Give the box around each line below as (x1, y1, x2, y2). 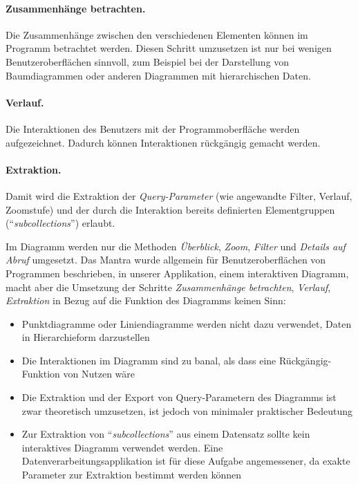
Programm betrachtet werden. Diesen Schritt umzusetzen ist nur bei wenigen (6, 41, 332, 55)
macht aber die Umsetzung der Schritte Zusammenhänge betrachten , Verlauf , (6, 279, 331, 294)
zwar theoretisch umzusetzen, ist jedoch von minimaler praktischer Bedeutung (21, 403, 353, 418)
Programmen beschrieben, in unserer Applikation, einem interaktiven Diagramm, (6, 266, 349, 280)
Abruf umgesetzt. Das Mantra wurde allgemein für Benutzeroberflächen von (6, 252, 326, 267)
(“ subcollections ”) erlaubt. (6, 216, 115, 230)
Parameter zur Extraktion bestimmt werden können (21, 467, 242, 482)
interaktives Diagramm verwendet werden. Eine (21, 440, 223, 454)
